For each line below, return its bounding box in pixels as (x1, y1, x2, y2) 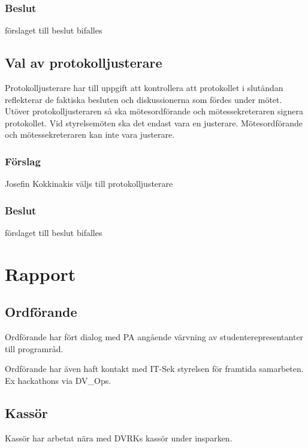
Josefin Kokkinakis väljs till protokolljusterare (5, 177, 173, 190)
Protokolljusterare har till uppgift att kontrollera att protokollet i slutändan (5, 81, 283, 94)
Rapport (5, 261, 76, 286)
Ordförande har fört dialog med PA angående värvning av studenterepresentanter (5, 331, 304, 343)
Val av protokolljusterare (5, 53, 162, 72)
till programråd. (5, 342, 64, 355)
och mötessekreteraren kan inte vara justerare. (5, 128, 175, 141)
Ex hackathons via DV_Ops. (5, 374, 111, 386)
